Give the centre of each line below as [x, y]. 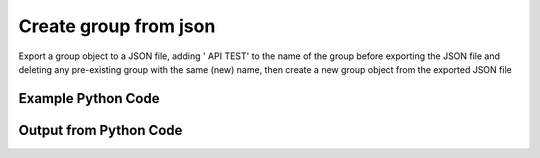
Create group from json [117, 26]
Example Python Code [89, 98]
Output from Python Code [100, 130]
